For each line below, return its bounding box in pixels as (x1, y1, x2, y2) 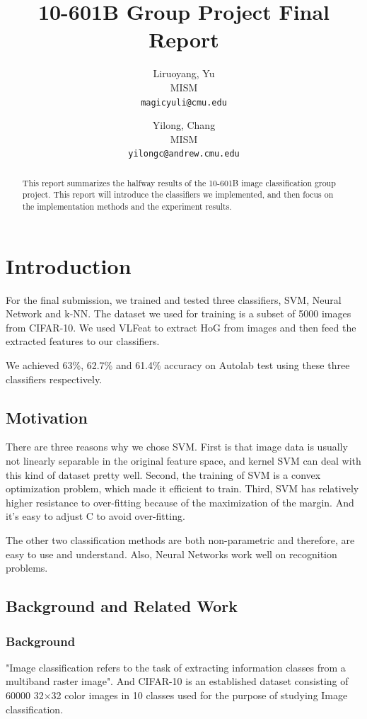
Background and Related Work (6, 595, 238, 617)
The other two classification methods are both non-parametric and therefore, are (6, 533, 355, 548)
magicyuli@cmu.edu (141, 97, 227, 108)
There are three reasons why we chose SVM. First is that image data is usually (6, 439, 348, 454)
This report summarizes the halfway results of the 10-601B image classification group (22, 176, 336, 188)
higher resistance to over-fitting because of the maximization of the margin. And (6, 494, 354, 509)
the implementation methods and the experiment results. (22, 200, 232, 213)
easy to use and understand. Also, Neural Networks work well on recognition (6, 546, 337, 561)
